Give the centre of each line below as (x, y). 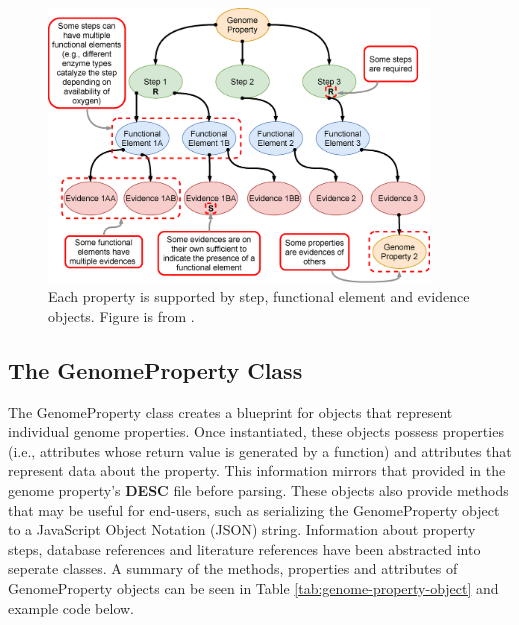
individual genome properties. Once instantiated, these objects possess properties (256, 431)
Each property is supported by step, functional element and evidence (259, 296)
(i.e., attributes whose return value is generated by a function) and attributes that (260, 450)
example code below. (71, 607)
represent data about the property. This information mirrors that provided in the (257, 470)
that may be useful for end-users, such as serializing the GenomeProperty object (254, 509)
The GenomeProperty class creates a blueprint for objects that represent (230, 411)
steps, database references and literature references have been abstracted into (244, 548)
